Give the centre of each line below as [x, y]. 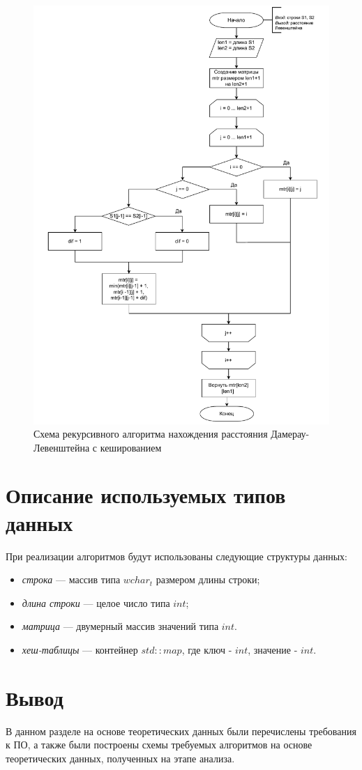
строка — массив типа [71, 579]
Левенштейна [62, 447]
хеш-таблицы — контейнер [80, 649]
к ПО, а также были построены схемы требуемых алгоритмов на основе [159, 745]
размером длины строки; [208, 579]
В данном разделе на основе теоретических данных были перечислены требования [181, 731]
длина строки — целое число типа [96, 602]
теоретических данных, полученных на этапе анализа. [120, 758]
